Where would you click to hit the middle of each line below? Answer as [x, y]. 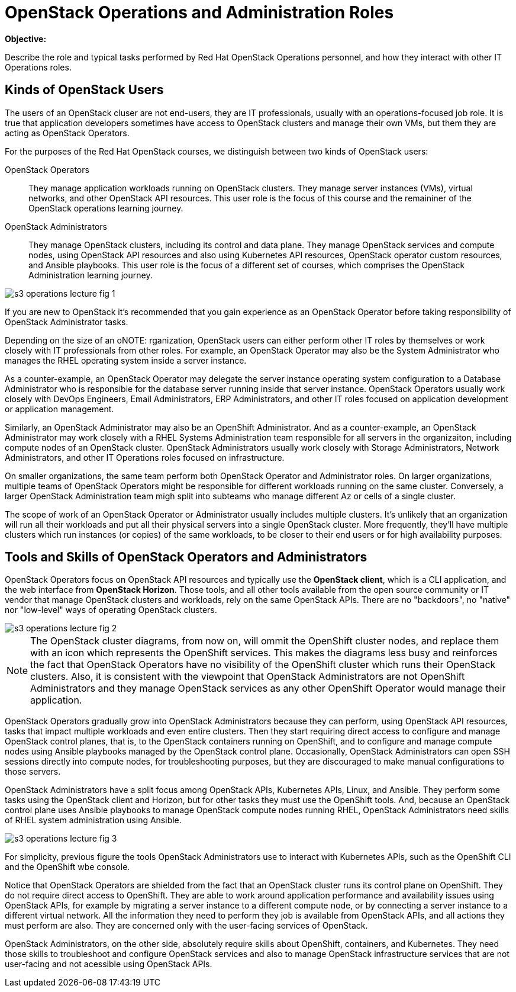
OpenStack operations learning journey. [106, 208]
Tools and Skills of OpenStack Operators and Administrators [186, 557]
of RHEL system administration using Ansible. [93, 820]
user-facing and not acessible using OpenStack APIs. [109, 964]
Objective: [26, 38]
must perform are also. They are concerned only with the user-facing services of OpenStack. [186, 926]
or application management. [59, 409]
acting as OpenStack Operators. [67, 133]
